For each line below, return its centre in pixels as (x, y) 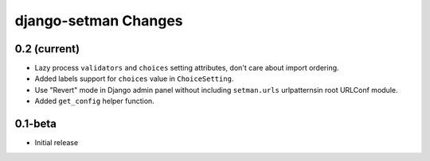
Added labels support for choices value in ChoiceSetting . (134, 79)
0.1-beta (36, 124)
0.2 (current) (47, 49)
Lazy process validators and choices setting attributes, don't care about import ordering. (187, 68)
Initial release (57, 143)
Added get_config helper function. (94, 101)
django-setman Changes (99, 21)
